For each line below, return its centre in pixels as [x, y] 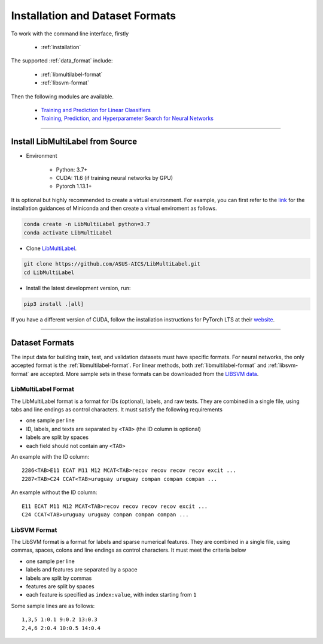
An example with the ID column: [50, 457]
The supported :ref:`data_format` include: [62, 61]
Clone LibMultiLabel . [51, 248]
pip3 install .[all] [54, 304]
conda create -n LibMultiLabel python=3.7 [87, 224]
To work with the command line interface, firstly [70, 34]
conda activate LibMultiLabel [68, 233]
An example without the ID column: [54, 492]
